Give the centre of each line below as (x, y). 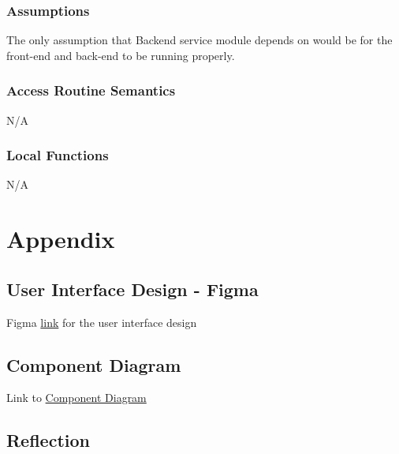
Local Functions (58, 155)
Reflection (48, 440)
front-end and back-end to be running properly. (121, 55)
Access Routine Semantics (91, 90)
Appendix (61, 239)
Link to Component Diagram (76, 398)
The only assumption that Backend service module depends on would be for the (199, 40)
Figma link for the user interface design (102, 322)
